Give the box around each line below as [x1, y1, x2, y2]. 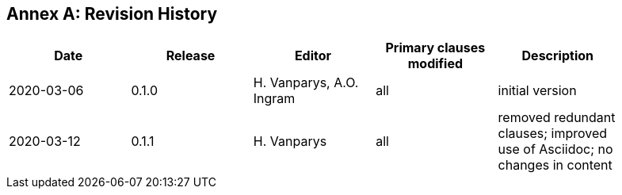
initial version [498, 82, 577, 99]
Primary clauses [385, 40, 486, 56]
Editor [294, 48, 332, 64]
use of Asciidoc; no [498, 141, 613, 158]
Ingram [253, 90, 296, 107]
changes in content [498, 157, 612, 174]
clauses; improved [498, 125, 608, 142]
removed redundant [498, 109, 616, 126]
